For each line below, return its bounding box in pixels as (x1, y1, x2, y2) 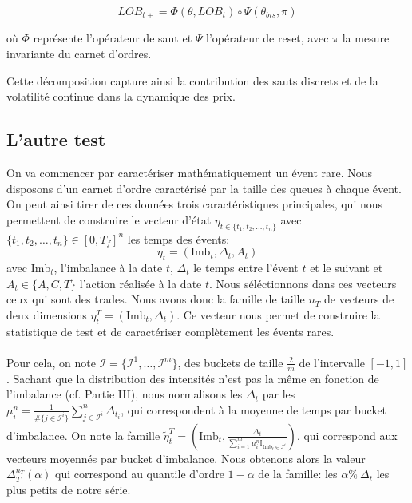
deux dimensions (6, 306, 87, 323)
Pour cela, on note (6, 354, 96, 370)
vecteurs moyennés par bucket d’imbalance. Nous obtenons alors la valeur (6, 450, 366, 466)
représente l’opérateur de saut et (33, 30, 192, 46)
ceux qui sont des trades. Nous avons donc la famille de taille (6, 291, 305, 307)
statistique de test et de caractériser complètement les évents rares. (6, 323, 335, 339)
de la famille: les (258, 465, 338, 482)
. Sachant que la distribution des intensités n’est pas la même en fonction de (6, 370, 379, 386)
